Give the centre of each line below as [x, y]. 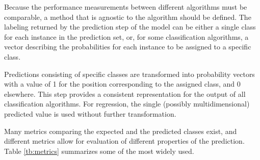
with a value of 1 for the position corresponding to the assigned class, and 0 [122, 84]
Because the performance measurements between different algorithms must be [126, 7]
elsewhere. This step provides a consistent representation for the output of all [125, 94]
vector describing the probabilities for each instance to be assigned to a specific [128, 47]
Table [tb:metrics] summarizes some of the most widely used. [99, 151]
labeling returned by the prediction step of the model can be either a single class [130, 27]
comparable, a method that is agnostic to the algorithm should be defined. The [128, 17]
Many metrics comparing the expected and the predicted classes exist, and [121, 131]
